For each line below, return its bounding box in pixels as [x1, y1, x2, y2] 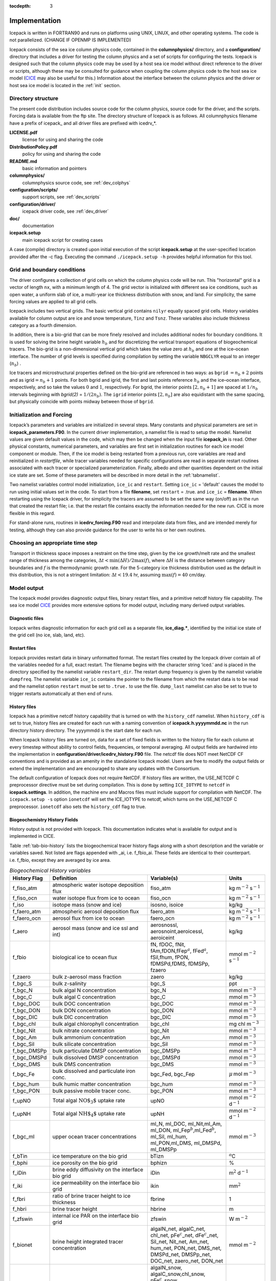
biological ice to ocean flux [52, 954, 118, 961]
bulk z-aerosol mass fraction [52, 974, 122, 981]
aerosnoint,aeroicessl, [150, 928, 204, 935]
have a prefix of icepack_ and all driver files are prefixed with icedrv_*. [9, 120, 157, 126]
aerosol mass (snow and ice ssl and [52, 925, 139, 932]
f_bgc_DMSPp [12, 1047, 47, 1055]
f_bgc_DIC [12, 1014, 38, 1021]
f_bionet [12, 1242, 33, 1249]
